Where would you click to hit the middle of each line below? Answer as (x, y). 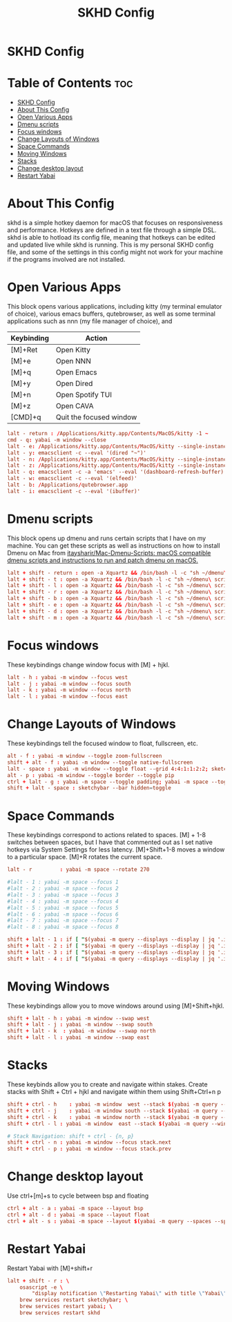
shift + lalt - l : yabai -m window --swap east (78, 1037)
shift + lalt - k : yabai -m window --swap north (81, 1031)
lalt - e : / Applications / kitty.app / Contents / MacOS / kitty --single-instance (118, 446)
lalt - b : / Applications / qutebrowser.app (68, 485)
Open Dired (74, 383)
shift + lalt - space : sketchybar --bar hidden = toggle (89, 788)
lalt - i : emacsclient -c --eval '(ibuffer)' (74, 491)
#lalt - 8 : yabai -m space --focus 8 (63, 927)
